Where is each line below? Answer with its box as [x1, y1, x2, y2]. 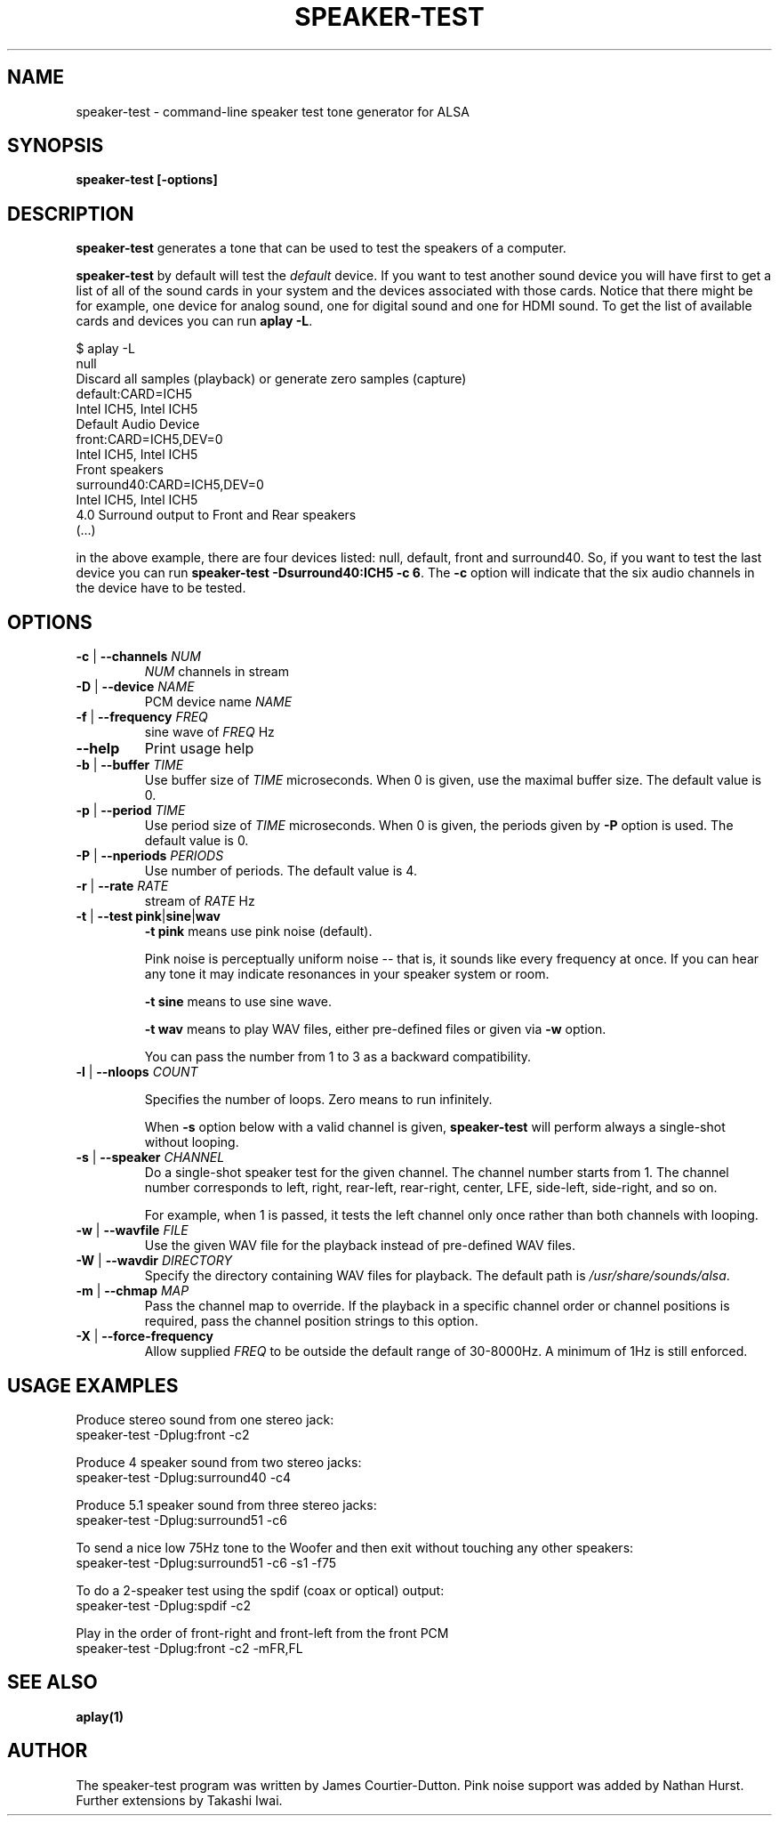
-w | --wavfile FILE [76, 1222, 189, 1238]
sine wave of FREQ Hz [144, 724, 275, 740]
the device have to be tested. [76, 580, 246, 596]
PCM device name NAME [144, 694, 293, 710]
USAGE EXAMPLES [7, 1374, 179, 1397]
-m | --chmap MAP [76, 1283, 189, 1299]
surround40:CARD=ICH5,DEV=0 [76, 477, 264, 493]
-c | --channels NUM [76, 649, 201, 665]
